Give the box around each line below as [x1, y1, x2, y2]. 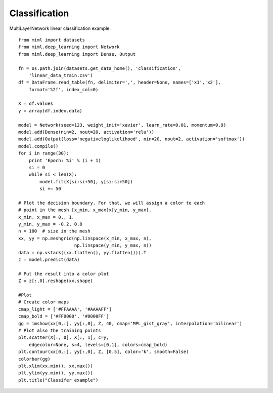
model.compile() [18, 143, 59, 149]
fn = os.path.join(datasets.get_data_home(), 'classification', [18, 65, 181, 71]
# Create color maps [18, 299, 69, 305]
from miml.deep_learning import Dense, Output [18, 51, 136, 57]
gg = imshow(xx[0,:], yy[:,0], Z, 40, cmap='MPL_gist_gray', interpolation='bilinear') [18, 321, 243, 326]
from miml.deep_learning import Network [18, 44, 120, 50]
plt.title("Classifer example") [18, 377, 99, 383]
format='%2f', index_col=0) [28, 87, 99, 92]
